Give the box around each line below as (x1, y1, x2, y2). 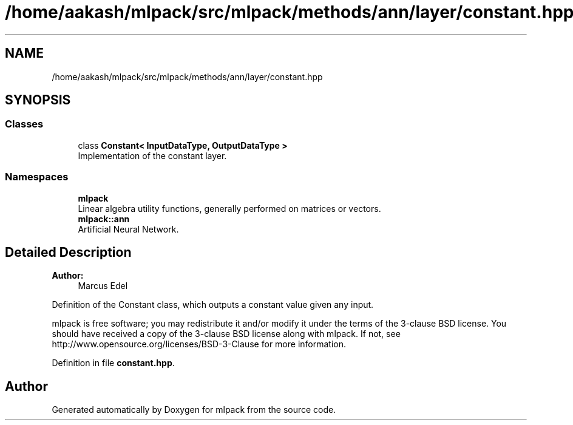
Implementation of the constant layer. (78, 150, 227, 161)
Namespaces (5, 171, 69, 183)
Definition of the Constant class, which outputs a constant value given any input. (52, 299, 374, 310)
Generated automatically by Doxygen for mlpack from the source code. (52, 404, 336, 415)
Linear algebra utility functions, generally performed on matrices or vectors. (78, 203, 381, 214)
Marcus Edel (78, 280, 128, 291)
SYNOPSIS (5, 92, 71, 108)
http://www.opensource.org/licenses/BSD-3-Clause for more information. (52, 339, 346, 350)
